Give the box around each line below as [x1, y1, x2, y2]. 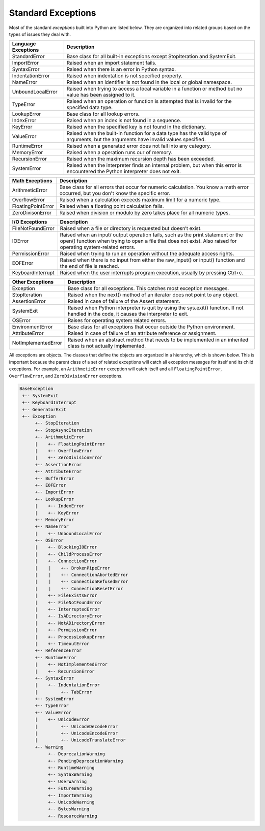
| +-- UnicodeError [35, 717, 90, 722]
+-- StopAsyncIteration [35, 427, 92, 433]
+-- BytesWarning [48, 806, 90, 812]
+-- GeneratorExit [22, 407, 66, 412]
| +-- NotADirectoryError [35, 620, 105, 626]
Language [12, 40, 36, 47]
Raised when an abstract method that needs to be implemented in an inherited [67, 336, 249, 343]
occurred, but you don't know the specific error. [59, 190, 170, 197]
